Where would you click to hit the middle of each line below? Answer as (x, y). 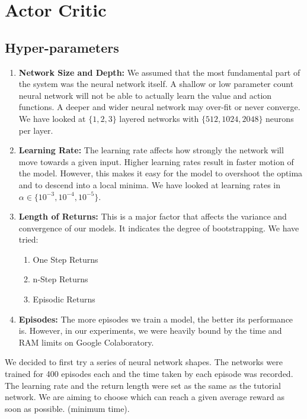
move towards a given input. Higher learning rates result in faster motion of (156, 161)
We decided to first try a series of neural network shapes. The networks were (144, 362)
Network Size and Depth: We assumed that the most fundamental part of (159, 72)
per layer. (36, 130)
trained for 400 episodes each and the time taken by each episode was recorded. (149, 374)
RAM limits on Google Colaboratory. (86, 342)
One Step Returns (65, 259)
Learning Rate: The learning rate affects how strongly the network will (151, 150)
